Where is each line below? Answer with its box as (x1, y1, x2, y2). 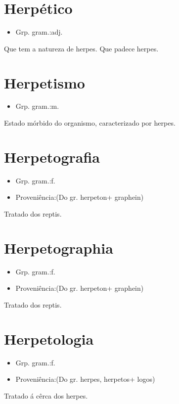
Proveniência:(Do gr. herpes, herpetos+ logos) (15, 374, 155, 384)
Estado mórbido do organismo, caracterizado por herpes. (4, 118, 176, 128)
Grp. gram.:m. (15, 101, 59, 111)
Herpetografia (4, 146, 100, 167)
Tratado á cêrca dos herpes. (4, 390, 88, 401)
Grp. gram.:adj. (15, 27, 63, 37)
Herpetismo (4, 72, 85, 92)
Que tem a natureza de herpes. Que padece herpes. (4, 43, 159, 53)
